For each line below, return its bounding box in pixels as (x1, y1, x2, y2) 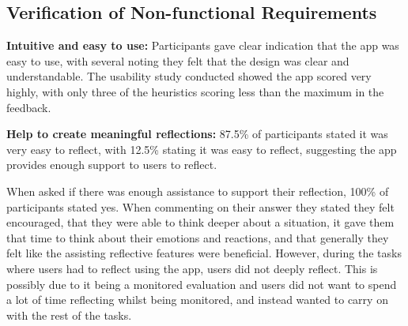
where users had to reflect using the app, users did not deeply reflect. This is (6, 260, 378, 276)
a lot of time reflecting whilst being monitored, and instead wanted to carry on (6, 291, 388, 308)
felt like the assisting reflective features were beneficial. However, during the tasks (6, 245, 402, 261)
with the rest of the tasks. (6, 306, 132, 323)
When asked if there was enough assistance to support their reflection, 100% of (6, 182, 389, 199)
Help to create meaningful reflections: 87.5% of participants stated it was (6, 126, 388, 142)
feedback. (6, 99, 51, 115)
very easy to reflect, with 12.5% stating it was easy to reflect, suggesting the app (6, 141, 397, 157)
